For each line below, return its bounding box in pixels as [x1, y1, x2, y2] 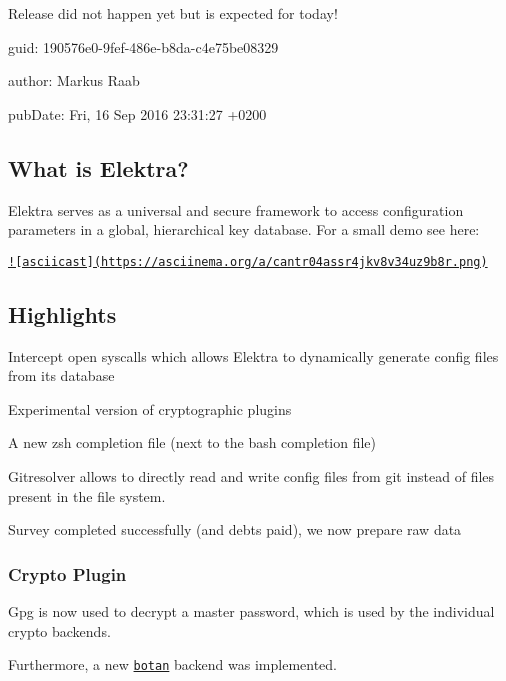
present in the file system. [8, 485, 166, 506]
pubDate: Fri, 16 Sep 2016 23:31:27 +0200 [8, 103, 267, 124]
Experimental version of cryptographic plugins [8, 398, 292, 419]
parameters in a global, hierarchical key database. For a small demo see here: [8, 219, 480, 240]
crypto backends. [8, 620, 111, 641]
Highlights [8, 298, 117, 329]
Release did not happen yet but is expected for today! [8, 3, 338, 23]
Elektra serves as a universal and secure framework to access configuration [8, 199, 464, 220]
